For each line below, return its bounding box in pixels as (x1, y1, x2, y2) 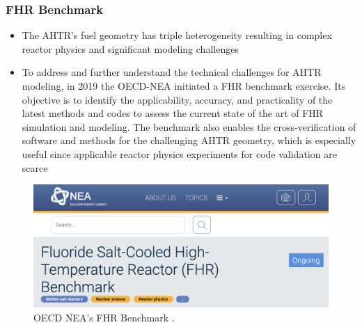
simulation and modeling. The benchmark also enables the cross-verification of (22, 119, 356, 134)
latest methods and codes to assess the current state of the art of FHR (22, 106, 324, 120)
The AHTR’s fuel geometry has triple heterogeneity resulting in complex (22, 28, 332, 42)
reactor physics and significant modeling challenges (22, 41, 239, 56)
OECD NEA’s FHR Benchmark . (33, 310, 175, 324)
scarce (22, 160, 48, 175)
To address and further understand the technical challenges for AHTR (22, 65, 322, 79)
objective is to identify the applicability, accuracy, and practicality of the (22, 92, 333, 106)
